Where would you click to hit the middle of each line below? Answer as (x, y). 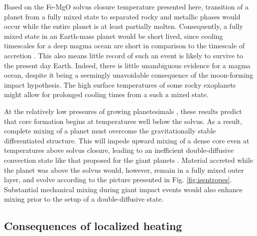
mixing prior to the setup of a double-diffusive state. (84, 199)
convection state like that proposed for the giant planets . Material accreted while (129, 160)
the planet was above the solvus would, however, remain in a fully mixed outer (124, 170)
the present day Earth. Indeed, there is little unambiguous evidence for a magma (127, 65)
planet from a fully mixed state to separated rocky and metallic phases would (122, 16)
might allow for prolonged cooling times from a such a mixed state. (106, 94)
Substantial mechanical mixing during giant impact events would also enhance (123, 189)
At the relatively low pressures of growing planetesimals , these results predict (123, 111)
